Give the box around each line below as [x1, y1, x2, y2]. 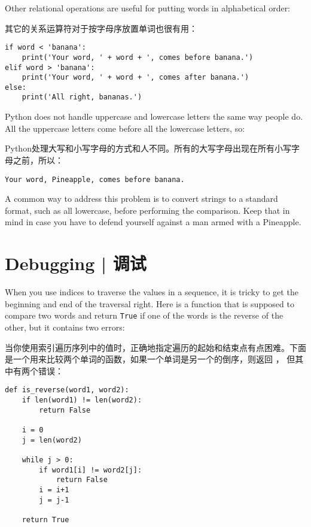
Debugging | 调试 [5, 251, 147, 275]
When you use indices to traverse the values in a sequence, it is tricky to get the [5, 286, 298, 298]
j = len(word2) [22, 435, 82, 444]
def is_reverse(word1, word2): [5, 386, 129, 395]
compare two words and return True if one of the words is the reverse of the [5, 309, 283, 322]
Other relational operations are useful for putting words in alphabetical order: [5, 2, 291, 14]
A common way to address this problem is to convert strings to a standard [5, 192, 278, 205]
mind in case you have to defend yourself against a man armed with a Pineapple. [5, 216, 301, 228]
